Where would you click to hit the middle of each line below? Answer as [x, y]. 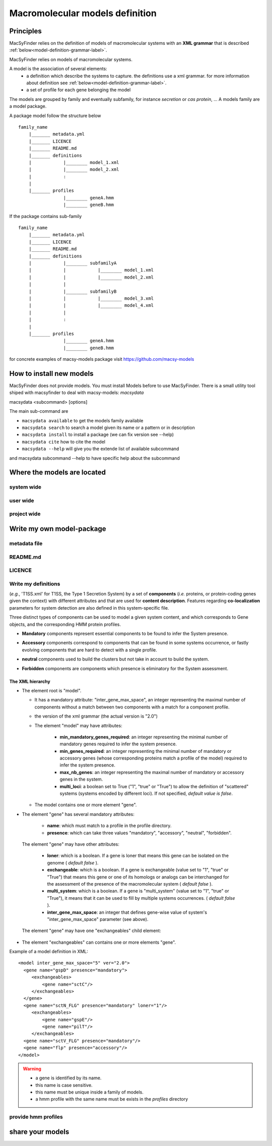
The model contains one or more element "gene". [86, 805]
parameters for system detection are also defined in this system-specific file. [89, 608]
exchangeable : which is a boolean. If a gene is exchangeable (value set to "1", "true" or [138, 870]
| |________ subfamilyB [73, 291]
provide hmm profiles [36, 1117]
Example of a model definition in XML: [49, 952]
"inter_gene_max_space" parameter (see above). [98, 919]
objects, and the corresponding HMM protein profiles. [65, 624]
